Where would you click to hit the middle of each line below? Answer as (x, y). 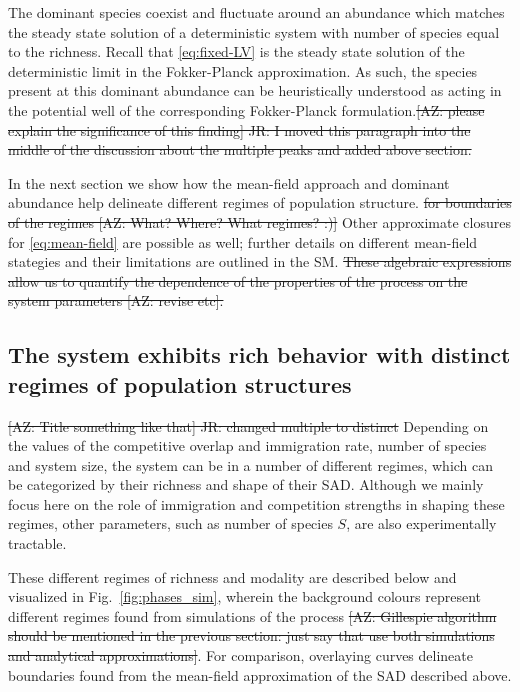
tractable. (37, 543)
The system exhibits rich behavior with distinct (259, 354)
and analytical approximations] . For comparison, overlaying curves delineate (240, 655)
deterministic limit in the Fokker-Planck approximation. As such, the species (243, 70)
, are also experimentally (421, 523)
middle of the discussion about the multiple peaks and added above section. (240, 149)
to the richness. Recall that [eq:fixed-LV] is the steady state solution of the (236, 51)
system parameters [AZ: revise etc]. (116, 300)
